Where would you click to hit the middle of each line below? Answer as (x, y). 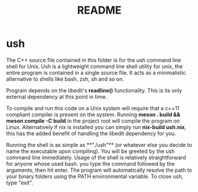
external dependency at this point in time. (57, 97)
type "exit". (20, 183)
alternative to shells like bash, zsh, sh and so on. (65, 79)
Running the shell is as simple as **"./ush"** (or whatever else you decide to (99, 145)
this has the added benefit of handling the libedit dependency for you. (91, 133)
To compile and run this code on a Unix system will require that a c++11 (93, 108)
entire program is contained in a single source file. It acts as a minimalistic (96, 72)
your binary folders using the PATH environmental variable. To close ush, (95, 176)
